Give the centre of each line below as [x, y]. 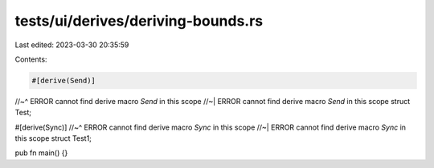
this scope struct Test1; [53, 138]
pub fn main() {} [41, 153]
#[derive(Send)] [64, 80]
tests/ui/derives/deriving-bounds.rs [139, 21]
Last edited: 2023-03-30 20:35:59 [72, 45]
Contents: [31, 59]
